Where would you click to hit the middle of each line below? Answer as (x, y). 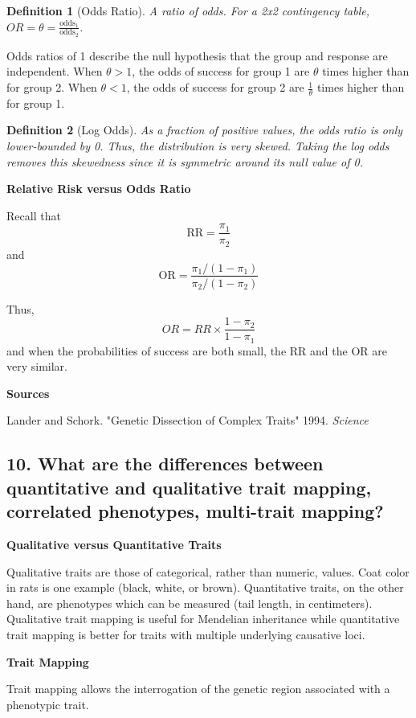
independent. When (55, 71)
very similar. (37, 366)
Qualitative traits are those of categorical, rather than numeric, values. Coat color (208, 571)
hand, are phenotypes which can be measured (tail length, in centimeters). (190, 603)
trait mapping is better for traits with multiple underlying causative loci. (186, 635)
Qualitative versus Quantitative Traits (114, 545)
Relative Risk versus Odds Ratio (99, 189)
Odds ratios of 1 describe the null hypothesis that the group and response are (197, 55)
